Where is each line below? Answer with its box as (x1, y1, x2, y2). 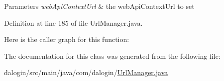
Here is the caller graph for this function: (4, 34, 129, 44)
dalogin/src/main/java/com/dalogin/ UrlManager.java (4, 67, 168, 78)
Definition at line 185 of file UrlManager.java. (4, 17, 143, 28)
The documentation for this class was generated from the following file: (4, 50, 221, 61)
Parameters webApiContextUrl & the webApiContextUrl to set (4, 1, 195, 11)
